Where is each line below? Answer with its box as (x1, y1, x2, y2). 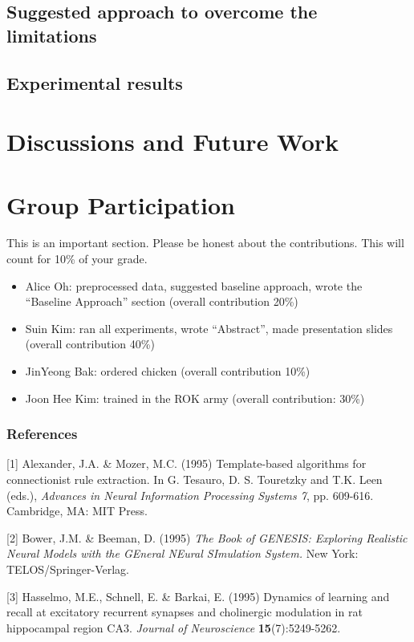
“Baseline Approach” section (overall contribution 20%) (25, 293, 298, 310)
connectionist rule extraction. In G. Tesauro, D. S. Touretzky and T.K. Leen (6, 471, 383, 488)
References (6, 424, 78, 444)
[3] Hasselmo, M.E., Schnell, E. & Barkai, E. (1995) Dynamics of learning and (6, 587, 390, 604)
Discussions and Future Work (6, 125, 339, 158)
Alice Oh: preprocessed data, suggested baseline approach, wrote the (25, 277, 363, 294)
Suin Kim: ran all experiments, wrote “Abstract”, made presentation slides (25, 319, 393, 336)
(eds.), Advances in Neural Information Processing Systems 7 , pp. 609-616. (6, 486, 374, 503)
